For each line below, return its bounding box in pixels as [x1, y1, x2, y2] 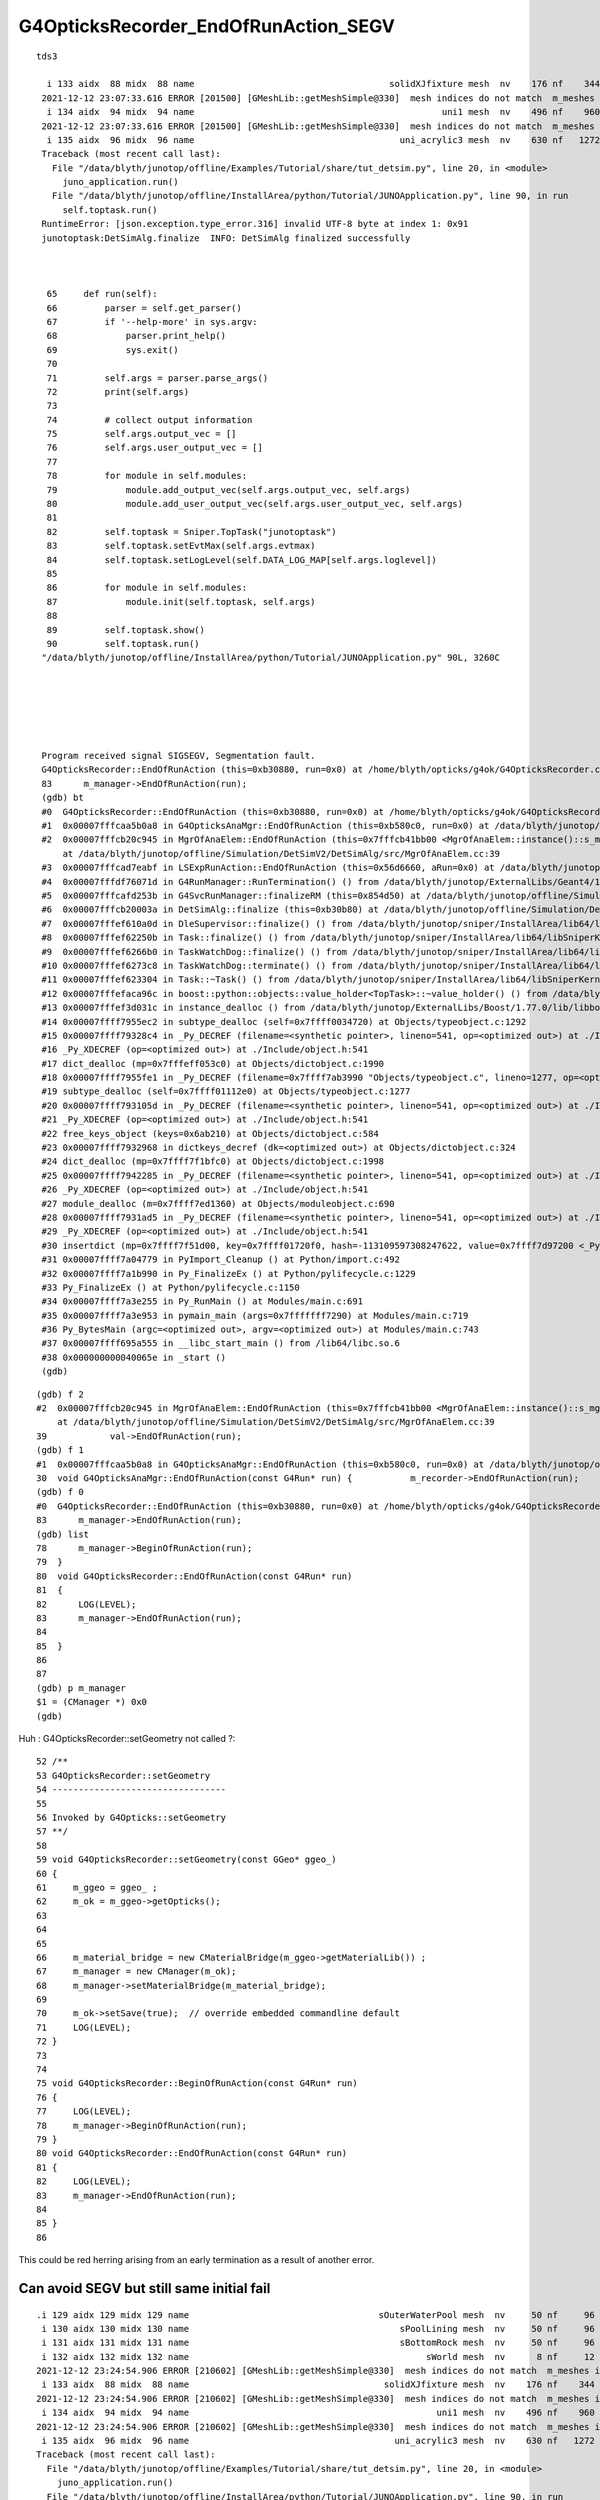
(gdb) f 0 [36, 1486, 84, 1498]
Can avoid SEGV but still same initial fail [18, 2280, 271, 2297]
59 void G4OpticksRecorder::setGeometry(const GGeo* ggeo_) [36, 1854, 337, 1865]
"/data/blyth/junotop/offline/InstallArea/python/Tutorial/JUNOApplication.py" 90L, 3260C [41, 652, 500, 664]
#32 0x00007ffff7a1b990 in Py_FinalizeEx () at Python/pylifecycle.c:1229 [41, 1268, 416, 1279]
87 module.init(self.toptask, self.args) [46, 596, 316, 607]
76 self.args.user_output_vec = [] [46, 442, 264, 454]
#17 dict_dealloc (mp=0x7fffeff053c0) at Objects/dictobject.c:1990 [41, 1058, 385, 1069]
